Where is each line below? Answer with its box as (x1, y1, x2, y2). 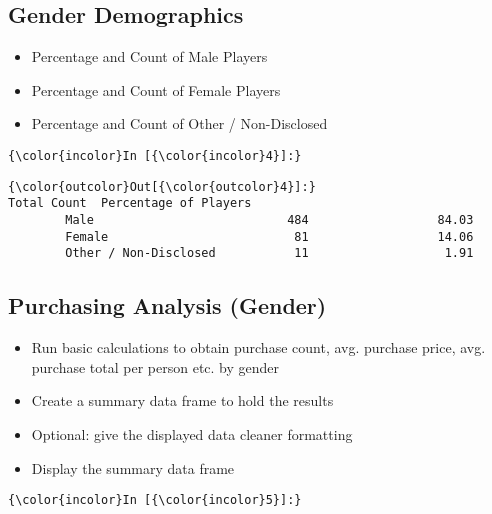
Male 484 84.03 (65, 212, 474, 227)
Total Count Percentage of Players (8, 196, 252, 211)
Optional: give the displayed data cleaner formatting (31, 423, 353, 444)
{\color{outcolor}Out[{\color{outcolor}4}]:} (8, 179, 316, 194)
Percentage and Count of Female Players (31, 79, 281, 100)
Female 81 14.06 (65, 229, 474, 244)
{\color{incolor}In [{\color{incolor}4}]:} (8, 148, 302, 163)
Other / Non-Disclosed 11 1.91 (65, 246, 474, 261)
